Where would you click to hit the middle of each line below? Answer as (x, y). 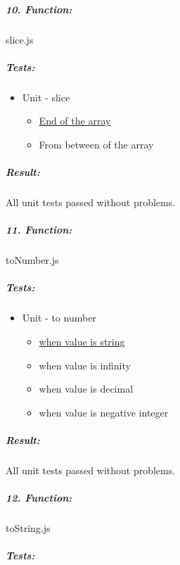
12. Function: (39, 498)
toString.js (28, 528)
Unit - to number (59, 318)
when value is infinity (85, 365)
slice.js (20, 39)
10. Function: (39, 9)
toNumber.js (32, 260)
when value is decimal (86, 389)
